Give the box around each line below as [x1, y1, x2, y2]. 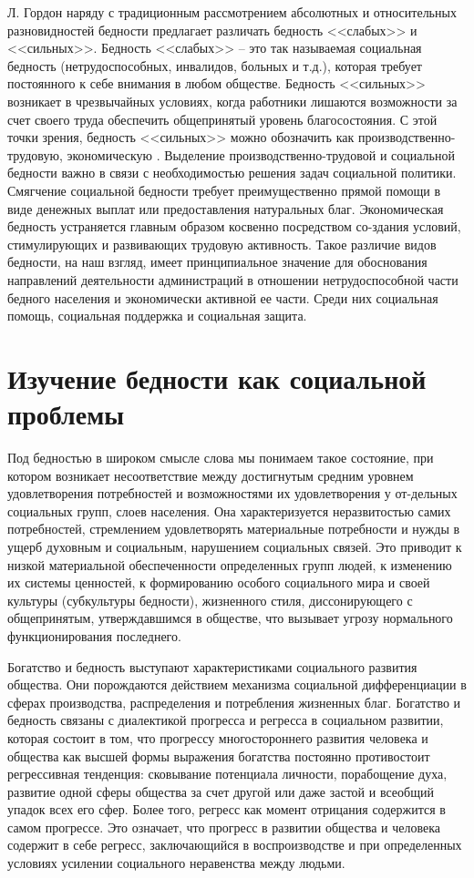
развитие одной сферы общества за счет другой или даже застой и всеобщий [7, 781, 434, 801]
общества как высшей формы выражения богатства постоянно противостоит [7, 746, 430, 765]
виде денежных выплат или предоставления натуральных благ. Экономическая [7, 199, 444, 218]
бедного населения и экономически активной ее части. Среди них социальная [7, 288, 438, 307]
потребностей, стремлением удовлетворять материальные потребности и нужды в [7, 519, 460, 538]
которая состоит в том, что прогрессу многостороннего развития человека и [7, 728, 428, 747]
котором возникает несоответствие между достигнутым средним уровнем [7, 465, 414, 485]
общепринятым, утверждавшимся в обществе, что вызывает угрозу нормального [7, 608, 453, 628]
